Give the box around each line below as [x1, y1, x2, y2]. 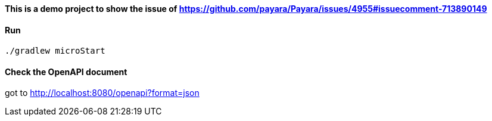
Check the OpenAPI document [5, 66, 127, 77]
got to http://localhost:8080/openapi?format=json [5, 88, 200, 98]
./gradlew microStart [5, 46, 105, 56]
